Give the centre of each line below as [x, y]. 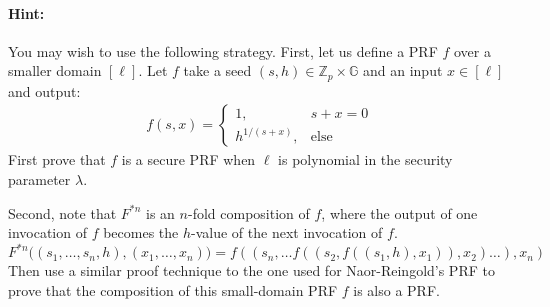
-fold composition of [248, 212]
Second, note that [62, 212]
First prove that [57, 159]
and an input [403, 70]
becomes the [141, 232]
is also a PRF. [396, 289]
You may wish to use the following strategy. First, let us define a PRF [223, 50]
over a [472, 50]
